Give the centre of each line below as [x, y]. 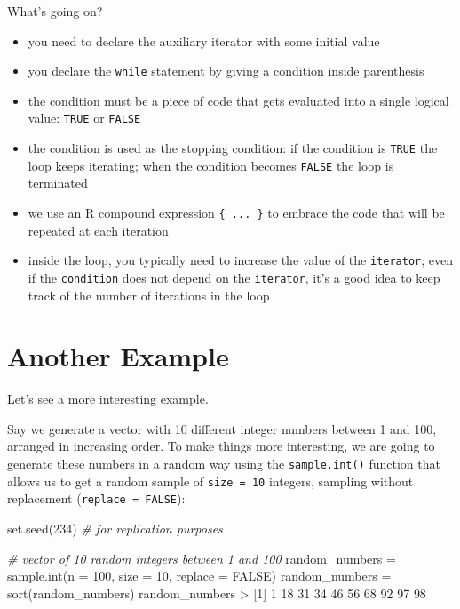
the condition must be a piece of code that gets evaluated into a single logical [238, 100]
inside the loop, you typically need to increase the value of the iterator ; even [241, 260]
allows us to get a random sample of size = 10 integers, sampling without [210, 481]
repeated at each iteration [98, 230]
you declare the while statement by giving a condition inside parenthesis [226, 71]
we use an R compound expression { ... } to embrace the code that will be [236, 212]
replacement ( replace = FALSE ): [96, 498]
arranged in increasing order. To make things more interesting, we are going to [221, 446]
